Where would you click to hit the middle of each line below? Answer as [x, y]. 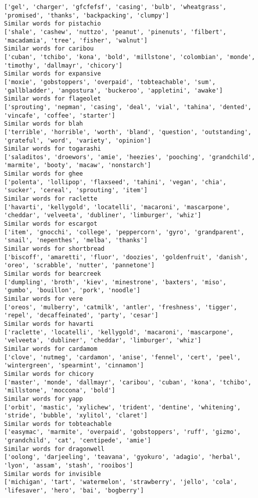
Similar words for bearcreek [53, 274]
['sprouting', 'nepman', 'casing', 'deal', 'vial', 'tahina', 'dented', [128, 107]
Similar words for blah [44, 124]
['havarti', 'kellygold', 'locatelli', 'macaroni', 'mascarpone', [117, 207]
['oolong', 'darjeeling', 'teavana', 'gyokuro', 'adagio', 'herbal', [122, 457]
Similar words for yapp [44, 399]
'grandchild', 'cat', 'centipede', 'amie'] [78, 441]
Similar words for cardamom [51, 349]
